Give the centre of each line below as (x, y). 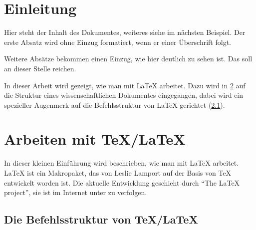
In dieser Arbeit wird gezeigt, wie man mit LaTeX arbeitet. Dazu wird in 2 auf (125, 85)
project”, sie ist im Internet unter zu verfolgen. (76, 192)
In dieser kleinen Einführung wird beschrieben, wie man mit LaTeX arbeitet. (122, 163)
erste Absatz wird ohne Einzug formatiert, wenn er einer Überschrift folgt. (118, 42)
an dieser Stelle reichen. (40, 68)
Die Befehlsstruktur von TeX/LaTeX (101, 219)
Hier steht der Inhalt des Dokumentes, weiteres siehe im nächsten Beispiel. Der (125, 32)
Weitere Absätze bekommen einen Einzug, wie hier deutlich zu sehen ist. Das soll (128, 59)
